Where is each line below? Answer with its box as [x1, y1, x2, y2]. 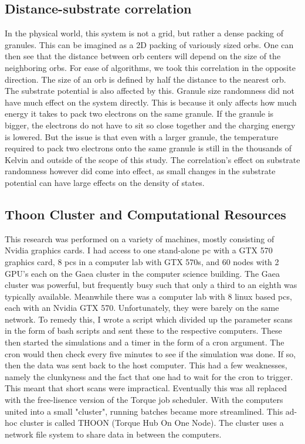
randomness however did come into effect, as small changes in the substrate [5, 165, 276, 177]
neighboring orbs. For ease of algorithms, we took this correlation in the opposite [5, 61, 296, 73]
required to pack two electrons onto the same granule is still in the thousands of [5, 142, 292, 154]
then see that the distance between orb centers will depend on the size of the [5, 50, 281, 62]
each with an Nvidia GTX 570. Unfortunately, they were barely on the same [5, 301, 279, 314]
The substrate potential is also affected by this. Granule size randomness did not [5, 84, 294, 97]
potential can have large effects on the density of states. [5, 176, 205, 188]
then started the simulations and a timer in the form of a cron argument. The [5, 336, 284, 348]
